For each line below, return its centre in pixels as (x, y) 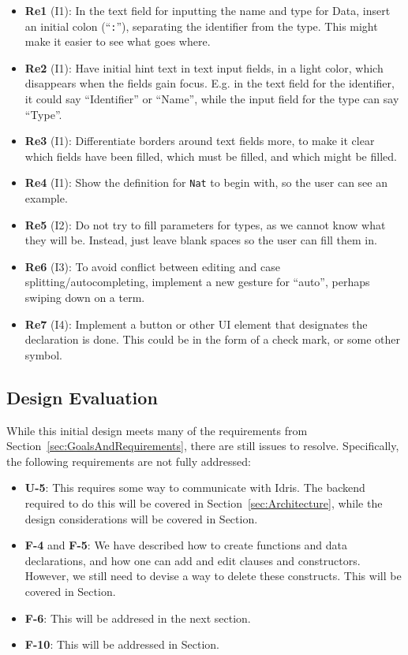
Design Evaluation (82, 397)
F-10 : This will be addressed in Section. (122, 644)
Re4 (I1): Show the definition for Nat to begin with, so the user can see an (206, 182)
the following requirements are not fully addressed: (129, 461)
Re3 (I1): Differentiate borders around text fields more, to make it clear (200, 141)
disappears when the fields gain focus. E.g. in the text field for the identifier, (210, 83)
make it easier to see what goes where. (118, 41)
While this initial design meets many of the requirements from (157, 430)
